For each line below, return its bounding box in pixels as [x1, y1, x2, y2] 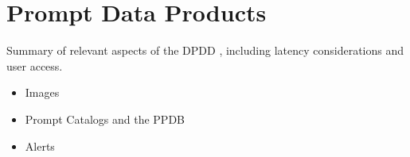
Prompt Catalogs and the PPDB [25, 110, 185, 127]
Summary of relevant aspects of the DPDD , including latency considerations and [6, 42, 404, 59]
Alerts [25, 137, 55, 154]
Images [25, 84, 60, 101]
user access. [6, 57, 63, 74]
